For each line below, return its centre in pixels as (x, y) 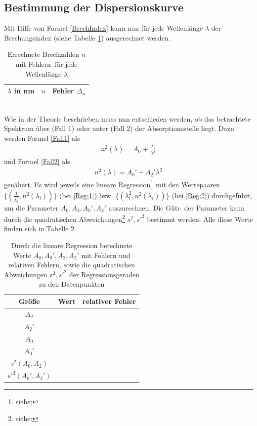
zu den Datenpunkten (72, 284)
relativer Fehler (109, 301)
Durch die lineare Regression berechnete (72, 245)
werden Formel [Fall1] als (42, 138)
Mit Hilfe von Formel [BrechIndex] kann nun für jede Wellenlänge (104, 28)
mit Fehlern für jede (46, 64)
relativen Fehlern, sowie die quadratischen (72, 265)
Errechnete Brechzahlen (43, 54)
